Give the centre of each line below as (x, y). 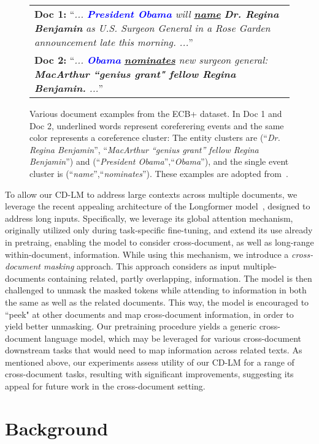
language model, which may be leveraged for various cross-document (173, 338)
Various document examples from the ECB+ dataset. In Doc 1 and (156, 113)
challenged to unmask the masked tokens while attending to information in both (156, 290)
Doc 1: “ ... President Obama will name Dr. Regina (157, 14)
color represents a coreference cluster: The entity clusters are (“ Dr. (155, 137)
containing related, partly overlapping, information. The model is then (180, 278)
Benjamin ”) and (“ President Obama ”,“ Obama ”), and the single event (159, 161)
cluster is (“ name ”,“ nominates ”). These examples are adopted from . (159, 173)
